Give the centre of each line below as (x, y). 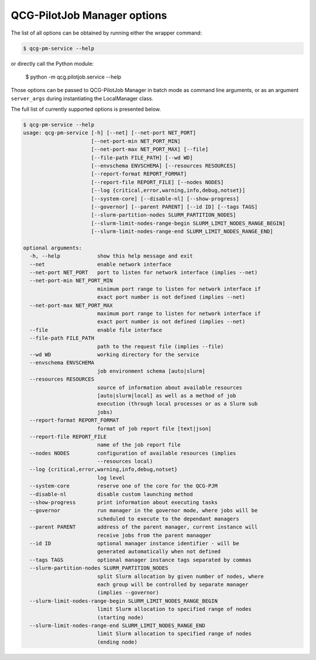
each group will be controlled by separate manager (173, 584)
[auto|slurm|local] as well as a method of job (166, 395)
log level (111, 478)
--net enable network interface (101, 264)
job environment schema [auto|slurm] (151, 371)
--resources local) (125, 461)
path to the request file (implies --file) (160, 346)
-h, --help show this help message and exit (111, 256)
